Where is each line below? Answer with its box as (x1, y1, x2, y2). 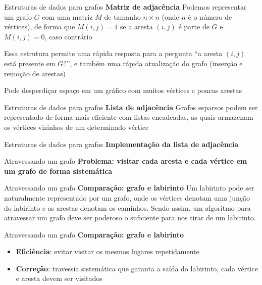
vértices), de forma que (4, 21, 75, 32)
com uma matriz (42, 11, 93, 22)
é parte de (178, 21, 209, 32)
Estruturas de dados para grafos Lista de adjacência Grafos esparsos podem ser (4, 102, 258, 112)
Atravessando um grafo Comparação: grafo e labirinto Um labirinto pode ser (4, 182, 254, 193)
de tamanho (104, 11, 141, 22)
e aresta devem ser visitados (16, 273, 102, 283)
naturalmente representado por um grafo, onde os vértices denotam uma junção (4, 192, 250, 203)
